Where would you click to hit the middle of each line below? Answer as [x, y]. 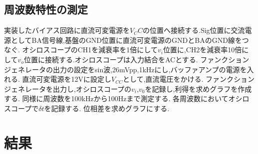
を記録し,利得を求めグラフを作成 [198, 88]
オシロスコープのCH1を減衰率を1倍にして [90, 50]
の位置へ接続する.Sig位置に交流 [194, 30]
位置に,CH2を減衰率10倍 [202, 50]
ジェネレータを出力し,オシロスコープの [68, 88]
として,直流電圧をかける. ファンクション [189, 79]
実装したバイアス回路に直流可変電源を [67, 30]
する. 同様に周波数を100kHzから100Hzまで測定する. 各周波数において [116, 98]
